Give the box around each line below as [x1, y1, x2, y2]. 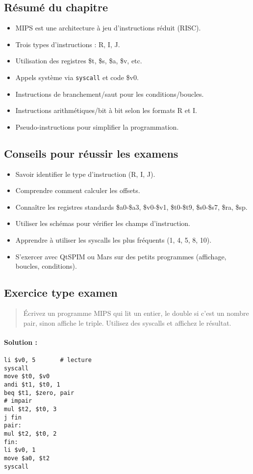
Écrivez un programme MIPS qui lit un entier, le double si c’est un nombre [23, 307, 249, 318]
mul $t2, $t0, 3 [4, 405, 57, 413]
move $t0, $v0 [4, 373, 50, 380]
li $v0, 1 [4, 446, 36, 454]
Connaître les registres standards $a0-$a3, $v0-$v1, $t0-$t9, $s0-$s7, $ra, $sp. [15, 201, 248, 212]
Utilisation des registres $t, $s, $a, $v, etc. [15, 56, 142, 66]
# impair [4, 397, 32, 405]
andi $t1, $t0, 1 [4, 381, 60, 388]
